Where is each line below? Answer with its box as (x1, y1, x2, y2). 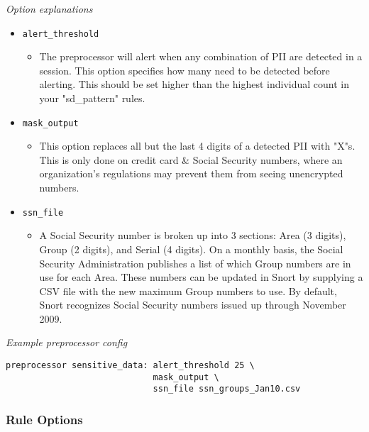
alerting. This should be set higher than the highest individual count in (39, 77, 349, 92)
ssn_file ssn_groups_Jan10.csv (153, 384, 301, 394)
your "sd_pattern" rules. (39, 91, 145, 106)
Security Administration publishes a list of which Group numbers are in (39, 255, 351, 270)
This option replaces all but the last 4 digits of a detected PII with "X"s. (39, 138, 356, 153)
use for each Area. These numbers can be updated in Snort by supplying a (39, 270, 363, 284)
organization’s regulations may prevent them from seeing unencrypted (39, 166, 343, 181)
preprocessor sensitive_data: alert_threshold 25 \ (6, 360, 255, 371)
